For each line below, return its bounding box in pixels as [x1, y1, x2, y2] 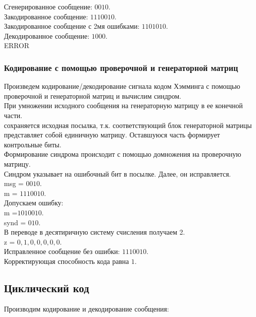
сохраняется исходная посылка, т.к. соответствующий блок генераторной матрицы [4, 120, 252, 130]
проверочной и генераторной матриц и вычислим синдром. [4, 90, 181, 101]
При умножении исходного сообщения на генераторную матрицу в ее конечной [4, 100, 243, 111]
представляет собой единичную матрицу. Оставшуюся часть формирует [4, 129, 220, 140]
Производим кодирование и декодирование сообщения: [4, 303, 169, 314]
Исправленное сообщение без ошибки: [4, 246, 120, 256]
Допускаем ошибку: [4, 197, 63, 208]
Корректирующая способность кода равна [4, 255, 129, 266]
